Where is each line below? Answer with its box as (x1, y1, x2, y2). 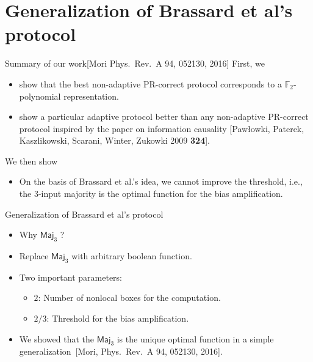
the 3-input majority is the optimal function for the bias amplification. (19, 187, 283, 200)
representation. (63, 89, 119, 102)
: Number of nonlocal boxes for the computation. (38, 291, 221, 304)
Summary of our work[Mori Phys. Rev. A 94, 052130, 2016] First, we (5, 57, 265, 70)
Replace (19, 249, 49, 262)
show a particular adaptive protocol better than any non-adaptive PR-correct (19, 110, 309, 123)
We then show (5, 154, 58, 167)
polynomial (19, 89, 61, 102)
